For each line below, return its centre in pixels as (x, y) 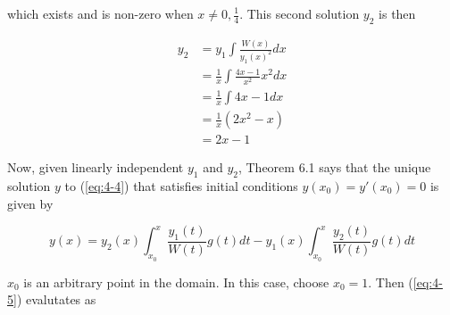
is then (397, 13)
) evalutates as (56, 299)
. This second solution (300, 13)
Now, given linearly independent (96, 167)
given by (30, 203)
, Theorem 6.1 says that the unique (334, 167)
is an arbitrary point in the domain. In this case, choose (176, 282)
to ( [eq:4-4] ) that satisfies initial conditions (181, 186)
